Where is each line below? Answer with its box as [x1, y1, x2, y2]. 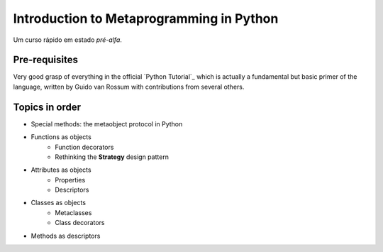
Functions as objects [30, 133, 91, 141]
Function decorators [55, 143, 114, 151]
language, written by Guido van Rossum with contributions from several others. [13, 82, 245, 91]
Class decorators [55, 219, 105, 227]
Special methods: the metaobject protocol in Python [30, 119, 183, 128]
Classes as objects [30, 199, 87, 207]
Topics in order [13, 101, 82, 113]
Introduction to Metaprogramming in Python [13, 11, 279, 26]
